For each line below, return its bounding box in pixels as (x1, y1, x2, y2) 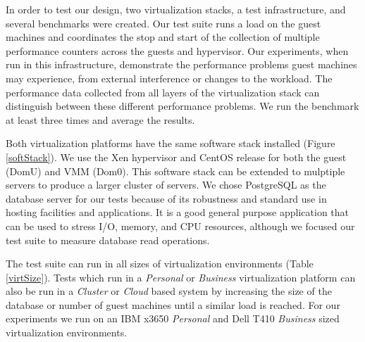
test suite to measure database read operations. (6, 232, 210, 247)
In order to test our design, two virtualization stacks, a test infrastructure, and (6, 2, 346, 16)
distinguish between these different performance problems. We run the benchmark (6, 99, 359, 113)
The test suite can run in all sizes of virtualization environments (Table (6, 256, 314, 271)
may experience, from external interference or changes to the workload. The (6, 70, 333, 85)
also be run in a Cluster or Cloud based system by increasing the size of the (6, 284, 332, 298)
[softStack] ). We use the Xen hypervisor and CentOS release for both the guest (6, 149, 347, 164)
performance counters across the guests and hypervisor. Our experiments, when (6, 43, 349, 58)
